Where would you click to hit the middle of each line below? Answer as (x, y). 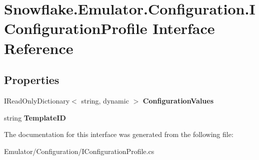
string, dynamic (105, 100)
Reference (39, 48)
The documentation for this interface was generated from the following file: (119, 134)
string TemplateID (35, 117)
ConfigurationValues (178, 100)
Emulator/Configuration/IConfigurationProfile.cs (79, 151)
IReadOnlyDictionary (37, 100)
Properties (32, 80)
